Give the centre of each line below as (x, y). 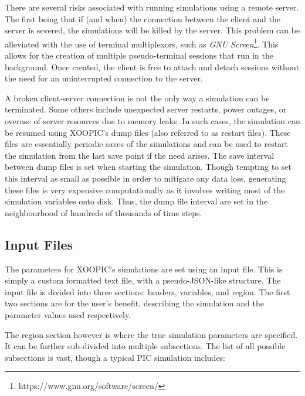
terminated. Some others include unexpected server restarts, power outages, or (146, 109)
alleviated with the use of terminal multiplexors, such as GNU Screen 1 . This (142, 43)
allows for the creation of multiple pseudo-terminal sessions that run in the (139, 55)
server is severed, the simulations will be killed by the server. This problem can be (152, 30)
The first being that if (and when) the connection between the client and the (143, 18)
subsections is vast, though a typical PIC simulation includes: (115, 357)
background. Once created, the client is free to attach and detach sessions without (152, 66)
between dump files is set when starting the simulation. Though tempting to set (148, 167)
